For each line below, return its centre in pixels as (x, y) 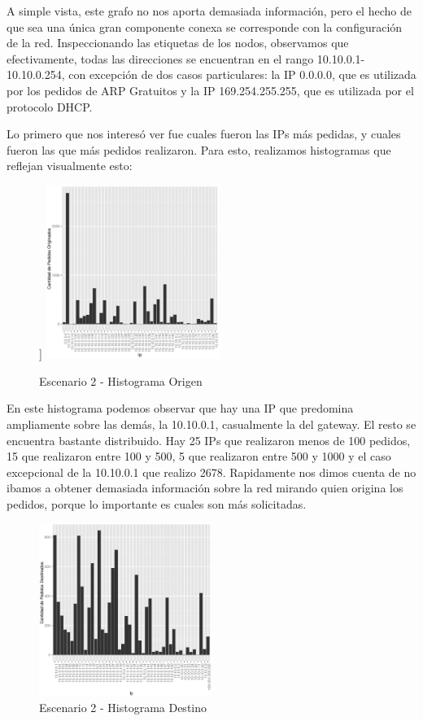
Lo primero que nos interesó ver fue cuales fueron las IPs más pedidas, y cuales (204, 134)
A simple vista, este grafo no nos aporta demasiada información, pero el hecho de (209, 11)
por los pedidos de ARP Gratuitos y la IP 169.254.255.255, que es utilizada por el (210, 90)
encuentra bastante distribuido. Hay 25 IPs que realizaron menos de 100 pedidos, (209, 440)
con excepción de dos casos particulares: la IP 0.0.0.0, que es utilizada (242, 74)
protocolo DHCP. (50, 106)
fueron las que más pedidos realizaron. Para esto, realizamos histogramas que (199, 149)
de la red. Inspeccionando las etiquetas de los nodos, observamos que (178, 43)
